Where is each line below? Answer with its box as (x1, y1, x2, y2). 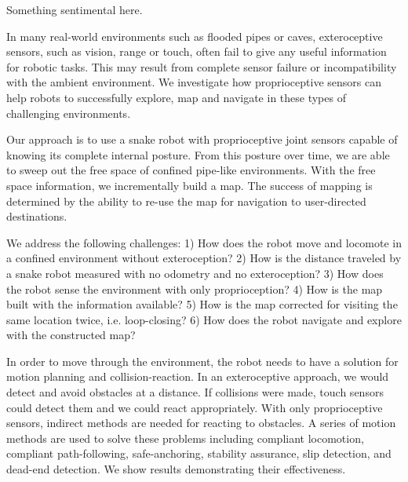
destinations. (6, 208, 67, 225)
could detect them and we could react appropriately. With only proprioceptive (6, 399, 383, 415)
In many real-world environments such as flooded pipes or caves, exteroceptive (6, 27, 383, 44)
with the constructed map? (6, 327, 136, 343)
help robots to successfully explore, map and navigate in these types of (6, 89, 346, 105)
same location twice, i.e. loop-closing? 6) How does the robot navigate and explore (6, 311, 402, 327)
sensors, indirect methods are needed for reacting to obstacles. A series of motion (6, 414, 396, 431)
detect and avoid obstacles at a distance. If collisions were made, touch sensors (6, 384, 384, 400)
